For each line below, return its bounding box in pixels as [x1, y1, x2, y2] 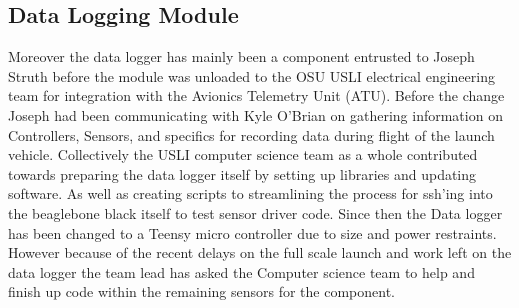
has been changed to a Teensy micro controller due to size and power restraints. [8, 222, 497, 243]
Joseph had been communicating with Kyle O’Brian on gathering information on [8, 104, 503, 125]
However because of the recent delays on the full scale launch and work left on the [8, 242, 512, 263]
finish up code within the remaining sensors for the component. [8, 281, 396, 302]
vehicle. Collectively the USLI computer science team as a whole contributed [8, 144, 478, 165]
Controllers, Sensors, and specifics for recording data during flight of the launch [8, 124, 495, 145]
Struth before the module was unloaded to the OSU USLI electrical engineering [8, 65, 495, 86]
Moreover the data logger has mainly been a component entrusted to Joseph [8, 46, 475, 67]
